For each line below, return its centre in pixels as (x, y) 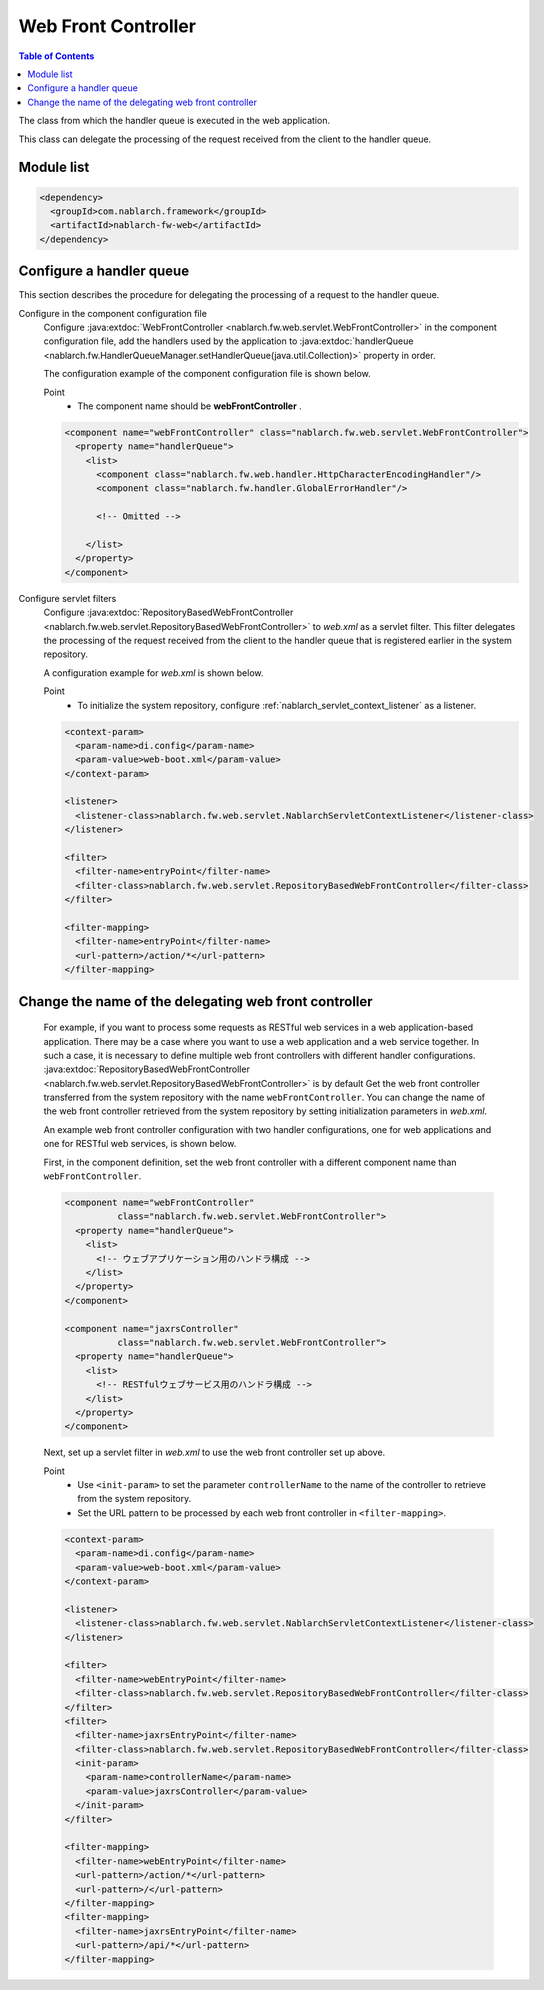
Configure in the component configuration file (112, 313)
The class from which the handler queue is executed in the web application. (174, 121)
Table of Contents (56, 56)
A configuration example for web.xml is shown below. (153, 672)
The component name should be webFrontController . (189, 406)
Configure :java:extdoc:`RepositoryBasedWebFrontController (168, 612)
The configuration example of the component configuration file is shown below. (207, 374)
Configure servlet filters (67, 598)
